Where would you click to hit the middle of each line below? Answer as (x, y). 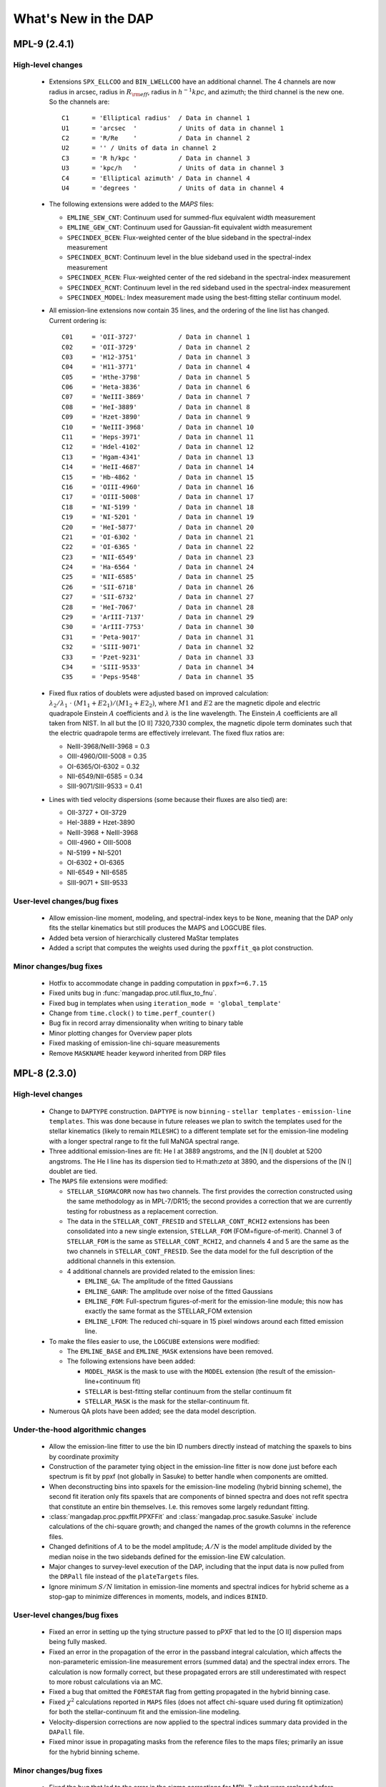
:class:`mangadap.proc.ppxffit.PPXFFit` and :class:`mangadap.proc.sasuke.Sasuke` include (183, 1516)
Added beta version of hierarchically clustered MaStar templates (144, 938)
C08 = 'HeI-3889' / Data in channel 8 (156, 407)
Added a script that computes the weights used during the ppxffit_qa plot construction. (181, 948)
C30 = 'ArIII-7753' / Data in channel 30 (158, 627)
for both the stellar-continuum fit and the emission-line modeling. (145, 1712)
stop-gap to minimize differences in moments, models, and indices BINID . (158, 1597)
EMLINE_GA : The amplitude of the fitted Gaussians (159, 1281)
